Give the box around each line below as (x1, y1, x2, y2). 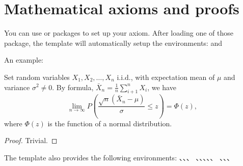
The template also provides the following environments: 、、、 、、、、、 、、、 (4, 152, 234, 162)
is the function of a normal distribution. (47, 118, 172, 128)
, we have (147, 81, 176, 92)
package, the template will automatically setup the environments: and (4, 37, 222, 48)
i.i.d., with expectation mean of (117, 71, 215, 82)
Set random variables (4, 71, 70, 82)
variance (4, 81, 30, 92)
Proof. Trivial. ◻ (4, 135, 58, 146)
